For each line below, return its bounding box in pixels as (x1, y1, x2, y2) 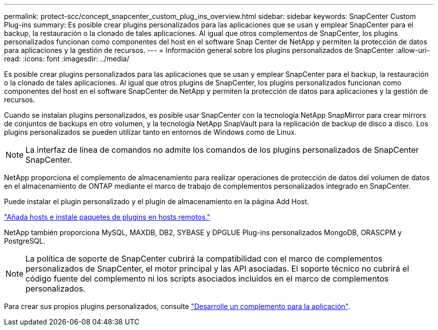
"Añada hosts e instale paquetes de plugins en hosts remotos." (4, 213, 210, 221)
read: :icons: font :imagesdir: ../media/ (4, 54, 129, 63)
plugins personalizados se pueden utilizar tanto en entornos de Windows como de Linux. (4, 128, 297, 136)
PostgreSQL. (4, 237, 45, 245)
